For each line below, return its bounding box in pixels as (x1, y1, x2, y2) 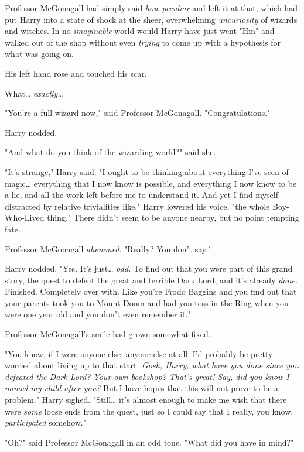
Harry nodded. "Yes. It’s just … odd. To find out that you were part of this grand (5, 262, 293, 275)
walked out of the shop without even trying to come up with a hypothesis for (5, 36, 281, 48)
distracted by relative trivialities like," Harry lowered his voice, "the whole (5, 200, 270, 212)
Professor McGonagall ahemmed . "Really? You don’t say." (5, 242, 211, 255)
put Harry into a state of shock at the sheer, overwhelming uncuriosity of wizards (5, 13, 298, 25)
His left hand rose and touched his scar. (5, 67, 147, 79)
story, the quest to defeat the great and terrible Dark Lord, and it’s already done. (5, 273, 298, 286)
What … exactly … (5, 87, 63, 99)
